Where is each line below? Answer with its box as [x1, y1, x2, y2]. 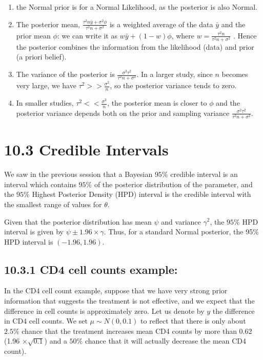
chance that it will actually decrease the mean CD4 [85, 335, 247, 346]
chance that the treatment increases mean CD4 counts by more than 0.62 [22, 325, 252, 336]
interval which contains [4, 178, 76, 189]
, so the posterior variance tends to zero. [110, 80, 237, 91]
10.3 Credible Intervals [4, 139, 169, 160]
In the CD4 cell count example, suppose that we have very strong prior [4, 285, 228, 296]
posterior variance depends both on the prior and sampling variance [16, 107, 230, 118]
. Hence [233, 30, 257, 41]
